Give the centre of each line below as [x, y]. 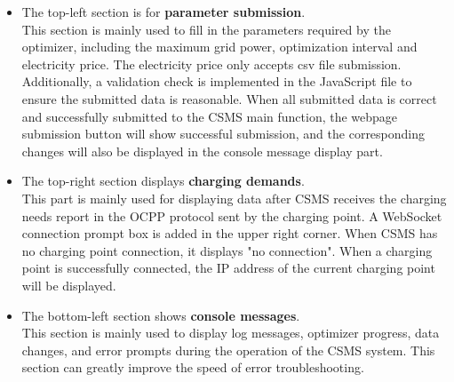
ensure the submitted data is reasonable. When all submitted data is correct [229, 98]
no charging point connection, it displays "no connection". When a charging [227, 250]
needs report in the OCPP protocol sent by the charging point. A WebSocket [232, 215]
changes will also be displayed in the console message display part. [202, 151]
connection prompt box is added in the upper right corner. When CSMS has [230, 233]
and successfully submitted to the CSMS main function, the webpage [210, 116]
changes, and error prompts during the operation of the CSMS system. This [228, 350]
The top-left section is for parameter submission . [163, 12]
